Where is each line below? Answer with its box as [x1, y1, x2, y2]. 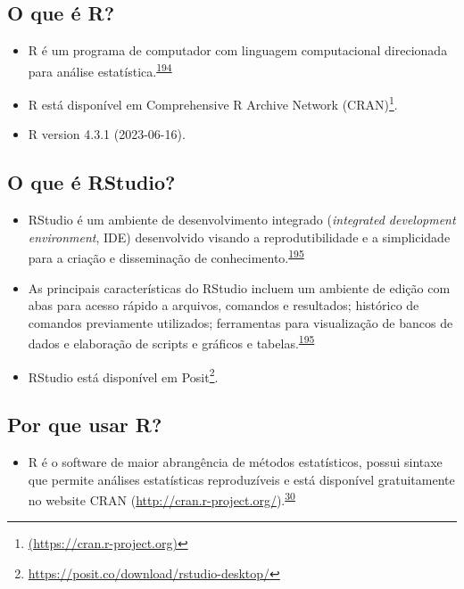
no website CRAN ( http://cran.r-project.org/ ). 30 [28, 488, 295, 509]
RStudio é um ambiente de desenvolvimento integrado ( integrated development [28, 210, 456, 229]
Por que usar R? [7, 411, 162, 438]
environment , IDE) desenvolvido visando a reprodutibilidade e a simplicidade [28, 227, 451, 246]
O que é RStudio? [7, 168, 176, 196]
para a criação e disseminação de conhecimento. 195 [28, 246, 304, 266]
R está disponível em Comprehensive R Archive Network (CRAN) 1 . [28, 93, 398, 113]
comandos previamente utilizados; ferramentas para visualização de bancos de [28, 313, 453, 331]
